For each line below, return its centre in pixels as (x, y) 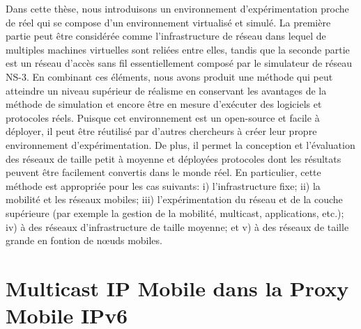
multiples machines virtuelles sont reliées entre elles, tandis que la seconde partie (178, 49)
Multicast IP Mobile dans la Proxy (177, 288)
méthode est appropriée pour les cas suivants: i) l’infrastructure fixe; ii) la (163, 185)
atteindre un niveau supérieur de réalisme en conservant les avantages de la (166, 90)
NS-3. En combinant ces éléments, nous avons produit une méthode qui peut (169, 76)
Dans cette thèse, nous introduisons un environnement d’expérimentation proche (177, 8)
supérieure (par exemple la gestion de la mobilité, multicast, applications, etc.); (175, 212)
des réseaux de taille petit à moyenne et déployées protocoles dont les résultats (174, 158)
